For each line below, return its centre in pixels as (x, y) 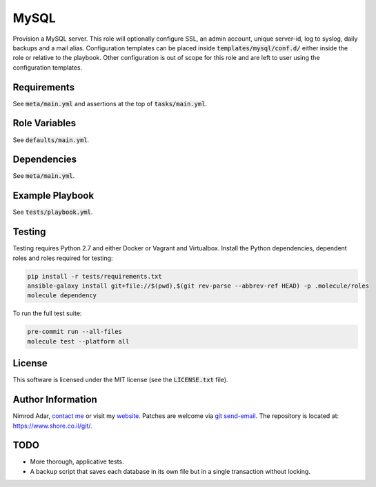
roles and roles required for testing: (63, 258)
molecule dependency (62, 296)
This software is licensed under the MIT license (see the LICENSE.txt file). (120, 380)
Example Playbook (53, 196)
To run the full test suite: (47, 313)
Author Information (55, 400)
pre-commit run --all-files (75, 332)
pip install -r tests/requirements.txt (95, 276)
